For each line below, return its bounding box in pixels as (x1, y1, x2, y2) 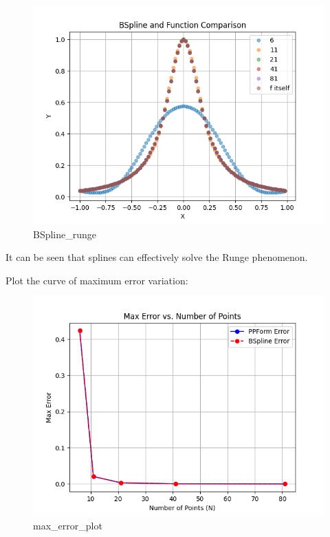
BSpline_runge (33, 227, 97, 241)
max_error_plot (33, 518, 102, 532)
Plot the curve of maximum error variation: (5, 273, 188, 287)
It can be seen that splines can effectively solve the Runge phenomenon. (5, 250, 308, 264)
